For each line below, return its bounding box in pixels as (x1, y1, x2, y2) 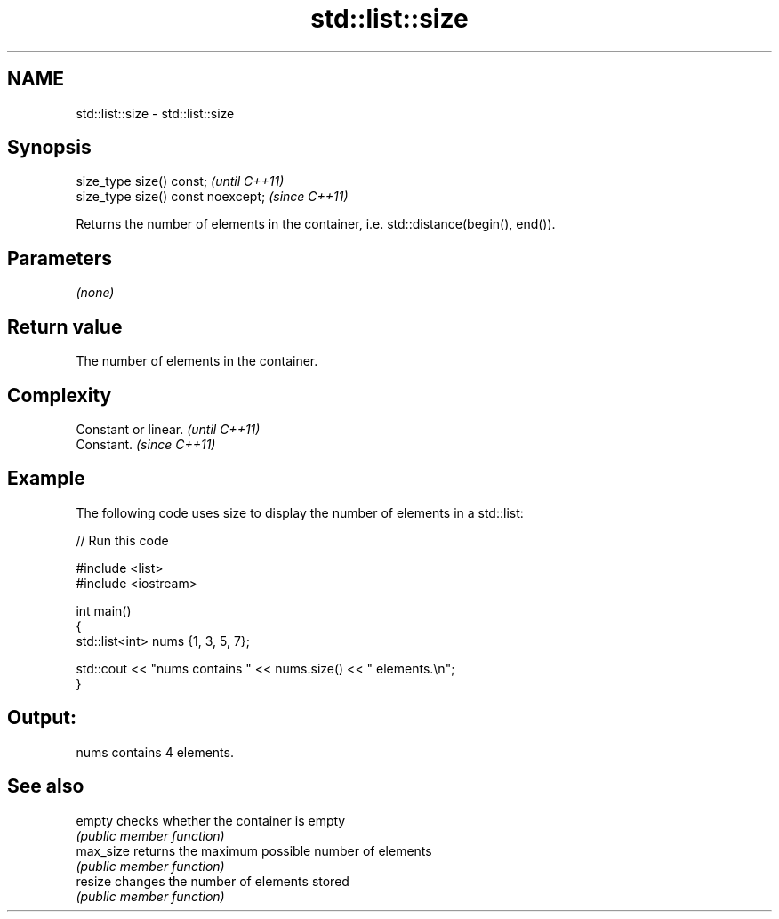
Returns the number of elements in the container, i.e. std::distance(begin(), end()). (76, 216, 556, 232)
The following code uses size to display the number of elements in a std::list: (76, 504, 524, 520)
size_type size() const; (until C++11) (76, 173, 285, 189)
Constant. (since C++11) (76, 436, 216, 452)
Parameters (7, 246, 112, 270)
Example (7, 467, 85, 490)
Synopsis (7, 136, 92, 159)
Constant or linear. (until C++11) (76, 421, 261, 437)
